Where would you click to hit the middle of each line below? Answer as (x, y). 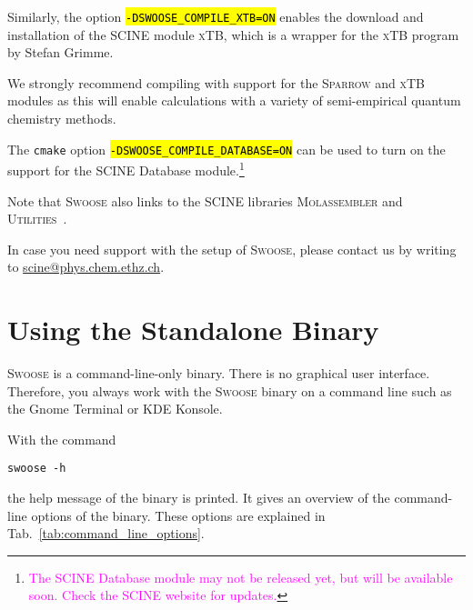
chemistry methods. (62, 119)
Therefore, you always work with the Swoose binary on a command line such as (230, 390)
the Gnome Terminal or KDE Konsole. (115, 409)
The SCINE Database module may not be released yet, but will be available (241, 577)
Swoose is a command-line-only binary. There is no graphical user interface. (219, 373)
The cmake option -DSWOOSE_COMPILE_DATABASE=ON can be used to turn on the (226, 149)
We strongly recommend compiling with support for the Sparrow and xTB (216, 82)
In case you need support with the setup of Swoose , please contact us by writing (232, 249)
